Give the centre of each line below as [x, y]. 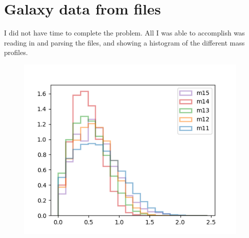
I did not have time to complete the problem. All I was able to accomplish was [124, 33]
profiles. [16, 52]
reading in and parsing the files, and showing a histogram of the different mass [124, 42]
